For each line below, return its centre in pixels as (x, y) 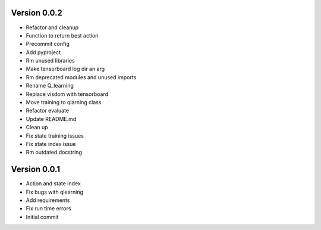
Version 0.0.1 (36, 170)
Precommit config (48, 44)
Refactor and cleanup (52, 27)
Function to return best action (62, 35)
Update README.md (51, 119)
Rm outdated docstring (54, 153)
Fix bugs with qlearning (54, 192)
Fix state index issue (51, 144)
